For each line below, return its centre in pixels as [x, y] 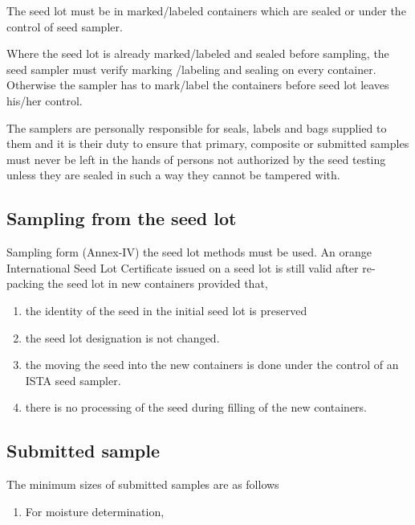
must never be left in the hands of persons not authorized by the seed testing [196, 159]
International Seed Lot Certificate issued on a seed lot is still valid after [183, 267]
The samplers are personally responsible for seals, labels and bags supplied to [197, 127]
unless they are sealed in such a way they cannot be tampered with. [173, 175]
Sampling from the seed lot [122, 218]
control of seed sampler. [65, 26]
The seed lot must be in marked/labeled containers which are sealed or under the [206, 10]
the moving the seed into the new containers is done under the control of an [212, 365]
